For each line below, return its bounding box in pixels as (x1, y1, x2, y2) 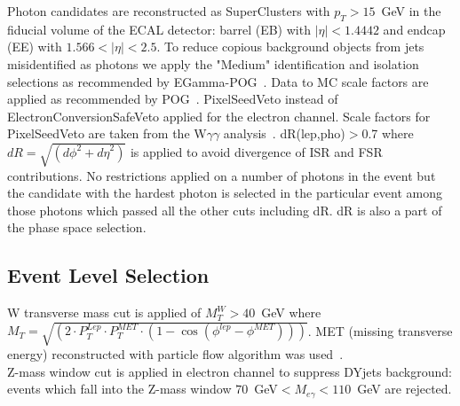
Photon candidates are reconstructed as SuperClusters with (7, 2, 330, 20)
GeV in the (381, 2, 441, 20)
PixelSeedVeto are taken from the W (7, 124, 207, 143)
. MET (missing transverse (307, 321, 453, 340)
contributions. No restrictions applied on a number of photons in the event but (7, 166, 436, 184)
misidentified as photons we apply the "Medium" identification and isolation (7, 54, 419, 73)
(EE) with (7, 37, 62, 56)
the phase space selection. (7, 218, 147, 237)
